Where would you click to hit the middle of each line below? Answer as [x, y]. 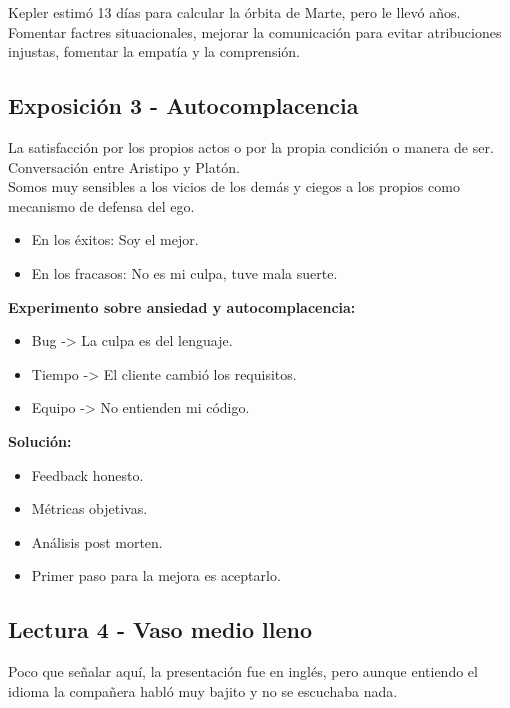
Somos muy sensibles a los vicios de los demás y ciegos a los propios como [234, 186]
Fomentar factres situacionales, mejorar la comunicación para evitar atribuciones [255, 31]
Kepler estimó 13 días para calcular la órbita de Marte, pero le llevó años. [234, 12]
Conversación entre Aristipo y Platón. [124, 166]
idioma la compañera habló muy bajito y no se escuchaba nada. [203, 690]
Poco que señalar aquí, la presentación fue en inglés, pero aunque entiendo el [243, 671]
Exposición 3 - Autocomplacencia [183, 105]
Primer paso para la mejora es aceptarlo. [156, 575]
